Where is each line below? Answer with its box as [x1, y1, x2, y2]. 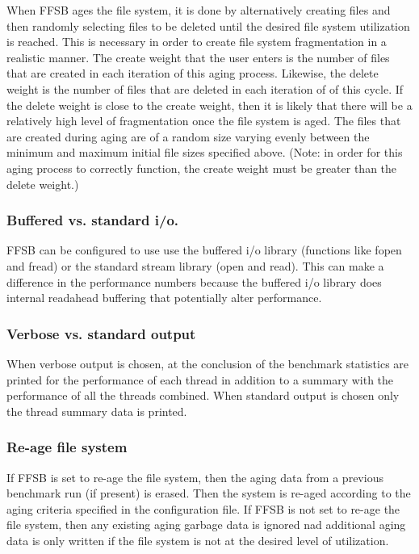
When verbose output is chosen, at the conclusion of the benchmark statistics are [6, 355, 409, 371]
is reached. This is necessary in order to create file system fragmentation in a [6, 33, 387, 50]
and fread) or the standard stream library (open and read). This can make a [6, 257, 384, 274]
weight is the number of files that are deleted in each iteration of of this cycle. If [6, 80, 404, 97]
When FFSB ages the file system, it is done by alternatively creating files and [6, 2, 391, 18]
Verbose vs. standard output [6, 323, 196, 343]
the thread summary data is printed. [6, 402, 187, 419]
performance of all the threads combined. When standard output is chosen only [6, 387, 400, 404]
